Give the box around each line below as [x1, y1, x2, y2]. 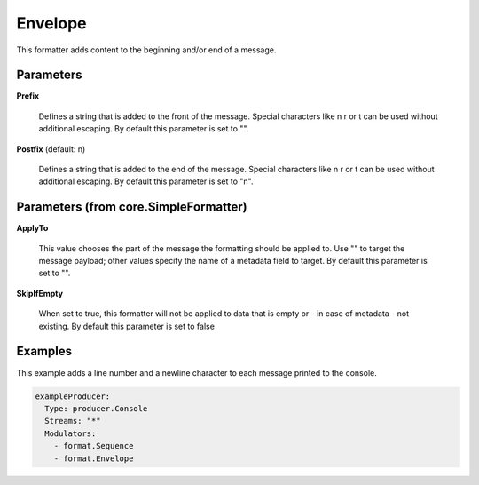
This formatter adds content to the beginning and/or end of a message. [16, 44, 277, 55]
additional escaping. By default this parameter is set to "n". [38, 176, 254, 187]
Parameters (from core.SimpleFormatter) [16, 200, 247, 215]
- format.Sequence [53, 441, 134, 451]
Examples [16, 344, 73, 359]
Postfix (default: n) [16, 143, 86, 155]
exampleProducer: [35, 391, 111, 402]
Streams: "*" [44, 416, 101, 426]
